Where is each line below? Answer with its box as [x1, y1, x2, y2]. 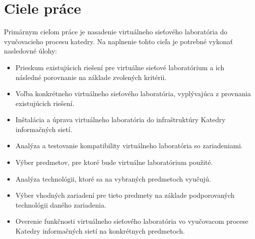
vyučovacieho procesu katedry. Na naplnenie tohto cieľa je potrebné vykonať [4, 36, 233, 46]
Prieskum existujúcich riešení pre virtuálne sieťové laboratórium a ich [15, 62, 225, 72]
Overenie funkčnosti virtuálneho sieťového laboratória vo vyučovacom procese [15, 216, 249, 226]
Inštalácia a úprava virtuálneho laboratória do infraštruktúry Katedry [15, 114, 226, 125]
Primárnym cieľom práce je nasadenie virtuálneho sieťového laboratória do [4, 27, 228, 37]
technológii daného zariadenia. [15, 199, 106, 210]
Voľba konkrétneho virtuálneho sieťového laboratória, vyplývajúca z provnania [15, 88, 251, 99]
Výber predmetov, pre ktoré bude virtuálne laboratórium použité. [15, 157, 213, 167]
